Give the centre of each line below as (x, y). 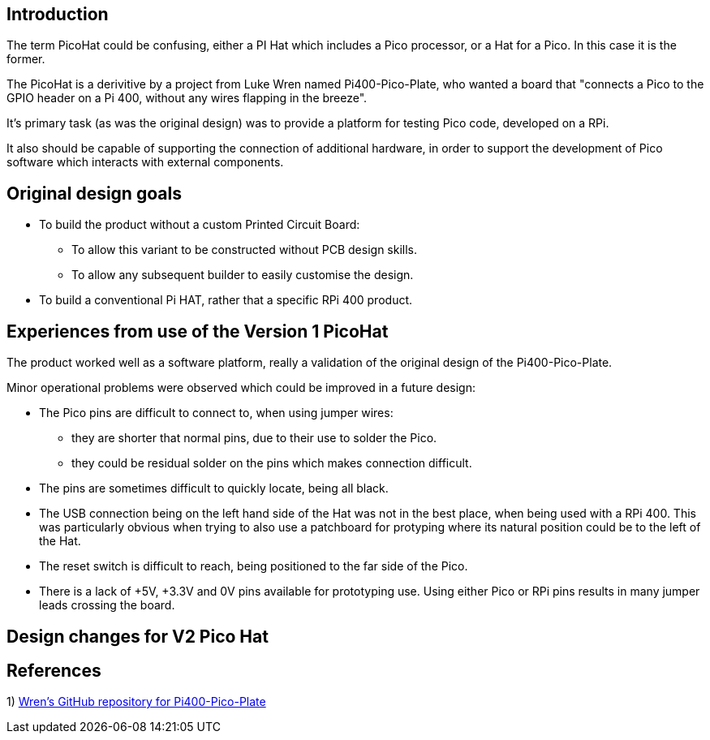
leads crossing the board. (107, 605)
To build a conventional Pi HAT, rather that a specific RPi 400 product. (226, 300)
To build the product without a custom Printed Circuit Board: (200, 225)
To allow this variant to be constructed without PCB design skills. (245, 250)
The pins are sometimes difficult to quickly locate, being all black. (214, 488)
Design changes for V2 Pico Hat (138, 636)
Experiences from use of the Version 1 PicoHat (198, 331)
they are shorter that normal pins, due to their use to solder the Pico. (254, 438)
